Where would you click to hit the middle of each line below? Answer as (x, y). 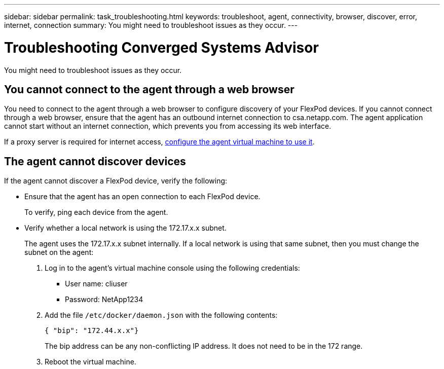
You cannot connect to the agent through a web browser (149, 89)
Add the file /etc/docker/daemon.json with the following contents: (161, 315)
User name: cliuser (96, 284)
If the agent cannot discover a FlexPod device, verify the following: (116, 181)
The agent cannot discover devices (95, 161)
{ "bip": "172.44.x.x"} (92, 331)
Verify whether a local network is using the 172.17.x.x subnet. (125, 228)
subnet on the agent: (59, 252)
